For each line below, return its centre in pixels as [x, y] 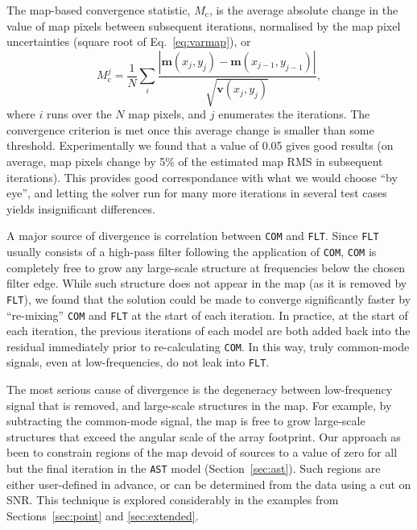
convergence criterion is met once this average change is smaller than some [190, 129]
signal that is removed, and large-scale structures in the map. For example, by [199, 405]
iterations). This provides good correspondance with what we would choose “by [202, 177]
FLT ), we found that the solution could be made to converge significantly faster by [209, 298]
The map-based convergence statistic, [99, 10]
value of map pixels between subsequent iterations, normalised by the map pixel [204, 25]
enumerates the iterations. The [294, 114]
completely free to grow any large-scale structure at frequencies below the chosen [206, 267]
